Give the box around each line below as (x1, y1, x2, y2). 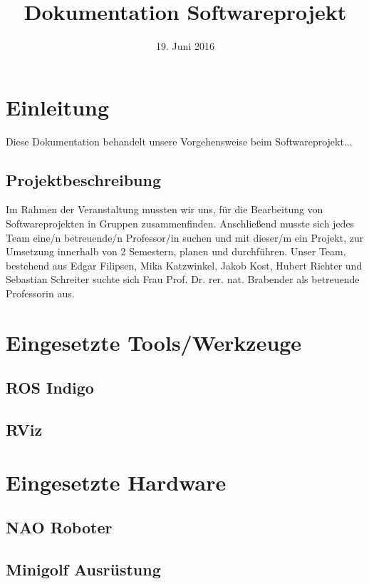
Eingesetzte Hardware (6, 467, 227, 496)
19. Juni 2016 (156, 39, 214, 53)
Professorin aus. (6, 286, 75, 301)
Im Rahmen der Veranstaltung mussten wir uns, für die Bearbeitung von (6, 202, 323, 217)
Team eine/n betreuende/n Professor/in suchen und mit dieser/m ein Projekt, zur (6, 230, 364, 245)
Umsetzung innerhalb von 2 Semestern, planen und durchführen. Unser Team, (6, 244, 346, 259)
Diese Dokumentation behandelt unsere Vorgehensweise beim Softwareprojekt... (6, 133, 353, 148)
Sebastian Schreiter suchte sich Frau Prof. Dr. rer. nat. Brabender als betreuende (6, 272, 360, 287)
